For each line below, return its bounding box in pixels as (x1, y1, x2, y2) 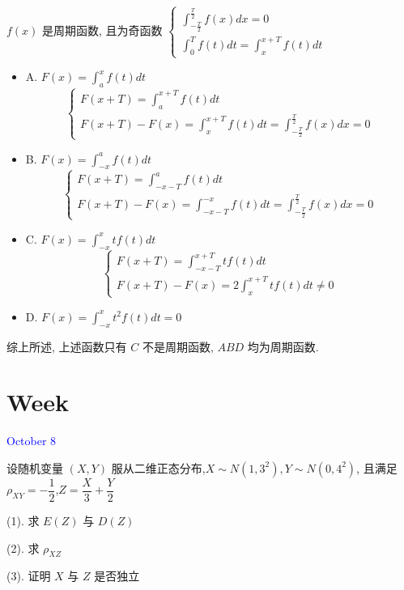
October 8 (6, 432, 57, 449)
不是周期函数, (142, 337, 214, 354)
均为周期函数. (247, 337, 319, 354)
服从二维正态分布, (111, 459, 206, 476)
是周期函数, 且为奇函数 (42, 21, 163, 38)
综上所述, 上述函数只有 (6, 337, 127, 354)
